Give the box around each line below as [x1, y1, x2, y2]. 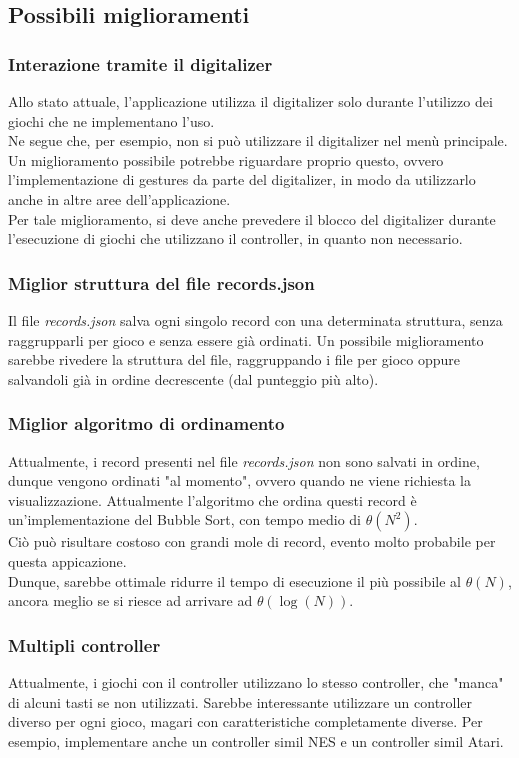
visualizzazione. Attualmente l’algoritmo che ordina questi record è [8, 489, 417, 510]
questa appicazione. [8, 550, 127, 571]
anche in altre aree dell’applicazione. [8, 188, 231, 209]
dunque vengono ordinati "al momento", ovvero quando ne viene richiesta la [8, 470, 471, 491]
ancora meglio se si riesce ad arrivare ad [8, 590, 253, 611]
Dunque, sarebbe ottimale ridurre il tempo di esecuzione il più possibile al [8, 570, 461, 591]
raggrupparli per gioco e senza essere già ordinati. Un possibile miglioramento [8, 329, 484, 350]
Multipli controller [8, 632, 161, 657]
